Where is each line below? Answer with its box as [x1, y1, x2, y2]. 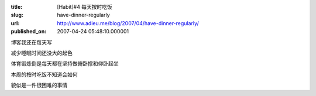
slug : [11, 12, 23, 19]
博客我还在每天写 [11, 39, 52, 46]
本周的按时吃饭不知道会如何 [11, 71, 78, 78]
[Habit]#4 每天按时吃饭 [57, 4, 112, 10]
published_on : [11, 28, 47, 35]
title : [11, 4, 23, 10]
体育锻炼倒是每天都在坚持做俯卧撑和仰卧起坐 [11, 60, 119, 67]
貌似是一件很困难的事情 [11, 82, 67, 89]
